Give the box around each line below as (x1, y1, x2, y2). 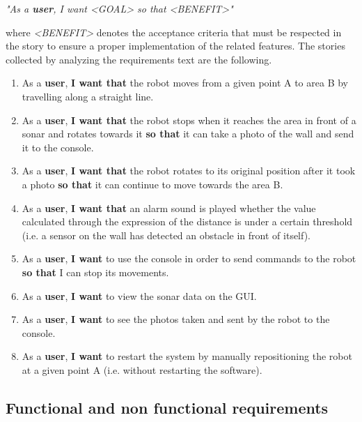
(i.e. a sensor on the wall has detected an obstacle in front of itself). (22, 227, 311, 242)
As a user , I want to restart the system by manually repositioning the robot (22, 349, 352, 363)
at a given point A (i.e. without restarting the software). (22, 362, 262, 377)
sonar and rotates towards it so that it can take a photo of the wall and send (22, 126, 354, 141)
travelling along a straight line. (22, 89, 154, 103)
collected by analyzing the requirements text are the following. (6, 52, 272, 66)
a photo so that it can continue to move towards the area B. (22, 176, 283, 191)
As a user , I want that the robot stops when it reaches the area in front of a (22, 112, 356, 127)
